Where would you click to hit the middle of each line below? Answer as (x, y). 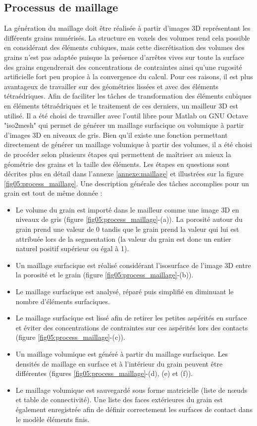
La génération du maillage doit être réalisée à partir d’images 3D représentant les (127, 28)
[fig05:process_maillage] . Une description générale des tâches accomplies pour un (127, 183)
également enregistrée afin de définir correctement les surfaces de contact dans (134, 409)
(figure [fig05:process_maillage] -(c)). (70, 337)
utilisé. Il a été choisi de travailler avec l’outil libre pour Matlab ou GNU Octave (126, 115)
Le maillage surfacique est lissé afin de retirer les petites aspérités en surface (131, 318)
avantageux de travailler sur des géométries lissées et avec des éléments (111, 86)
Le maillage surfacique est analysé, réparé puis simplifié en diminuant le (125, 292)
